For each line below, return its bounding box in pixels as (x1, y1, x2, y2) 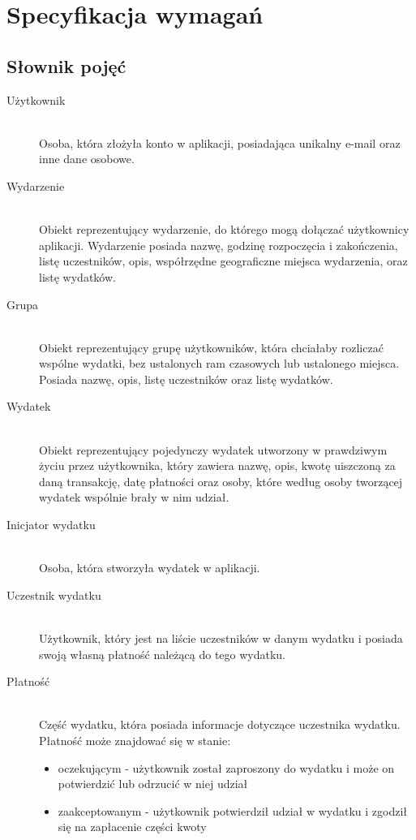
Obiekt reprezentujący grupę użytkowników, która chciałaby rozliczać (39, 338, 384, 355)
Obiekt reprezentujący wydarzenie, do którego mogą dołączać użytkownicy (39, 221, 410, 238)
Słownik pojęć (6, 53, 127, 78)
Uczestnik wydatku (6, 586, 101, 603)
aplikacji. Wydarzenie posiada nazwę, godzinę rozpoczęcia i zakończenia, (39, 236, 398, 253)
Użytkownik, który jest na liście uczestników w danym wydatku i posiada (39, 630, 403, 647)
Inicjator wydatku (6, 516, 96, 533)
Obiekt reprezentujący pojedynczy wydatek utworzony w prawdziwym (39, 441, 388, 458)
